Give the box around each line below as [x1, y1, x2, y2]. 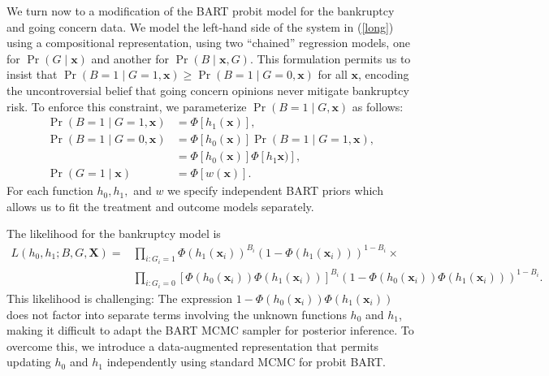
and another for [91, 50, 169, 67]
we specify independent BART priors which [167, 182, 383, 199]
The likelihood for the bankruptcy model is [6, 225, 221, 242]
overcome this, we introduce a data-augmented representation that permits [6, 337, 379, 354]
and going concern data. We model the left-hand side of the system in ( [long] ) [6, 18, 394, 35]
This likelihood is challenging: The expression [6, 290, 233, 306]
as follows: [352, 97, 404, 115]
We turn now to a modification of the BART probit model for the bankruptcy [6, 2, 395, 19]
